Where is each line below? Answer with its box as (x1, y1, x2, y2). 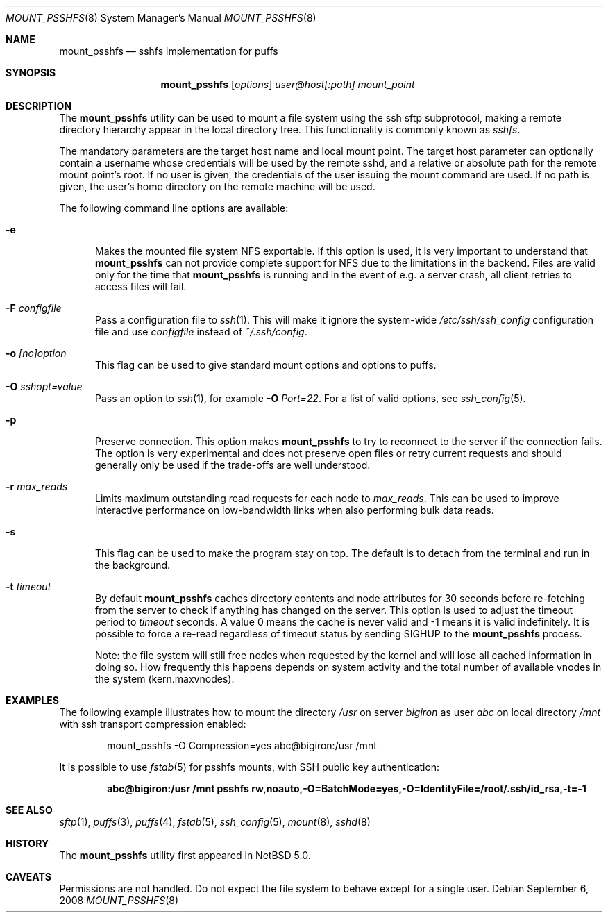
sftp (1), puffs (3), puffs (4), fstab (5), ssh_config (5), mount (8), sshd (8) (59, 816, 371, 828)
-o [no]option (6, 347, 67, 359)
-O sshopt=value (6, 381, 83, 392)
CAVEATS (6, 871, 51, 883)
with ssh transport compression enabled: (59, 718, 246, 730)
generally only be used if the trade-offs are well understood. (95, 459, 371, 471)
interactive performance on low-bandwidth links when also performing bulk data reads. (95, 504, 494, 516)
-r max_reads (6, 481, 68, 492)
